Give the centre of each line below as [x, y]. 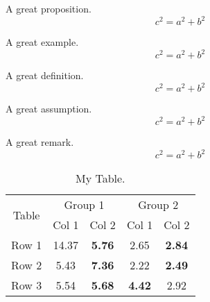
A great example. [42, 42]
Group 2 [158, 205]
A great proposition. [49, 8]
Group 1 [84, 205]
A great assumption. [49, 109]
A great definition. [45, 75]
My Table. [100, 178]
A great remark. [40, 142]
